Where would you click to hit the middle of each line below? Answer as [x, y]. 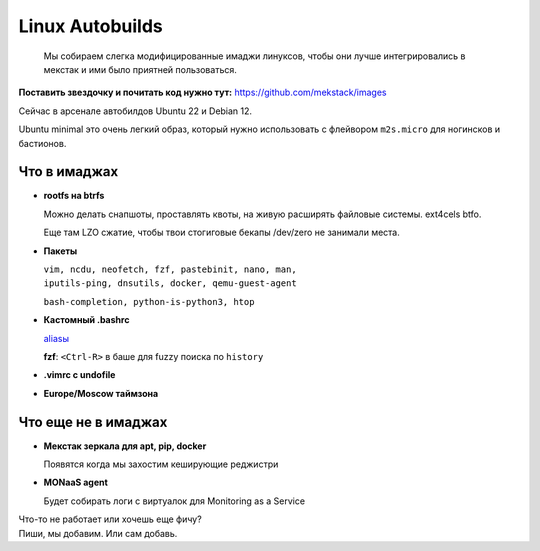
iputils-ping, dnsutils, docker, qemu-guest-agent [170, 283]
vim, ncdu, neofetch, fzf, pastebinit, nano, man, [170, 269]
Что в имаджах [68, 171]
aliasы [56, 338]
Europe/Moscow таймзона [101, 393]
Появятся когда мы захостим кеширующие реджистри [161, 464]
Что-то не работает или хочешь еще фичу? [110, 519]
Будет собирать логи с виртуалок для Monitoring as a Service [174, 501]
